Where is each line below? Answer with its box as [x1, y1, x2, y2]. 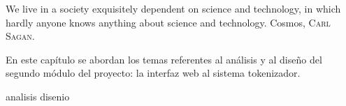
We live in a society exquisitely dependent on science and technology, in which [6, 1, 341, 15]
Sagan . [6, 29, 35, 43]
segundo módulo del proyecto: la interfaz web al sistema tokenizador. [6, 66, 301, 80]
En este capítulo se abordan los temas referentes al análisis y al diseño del [6, 52, 322, 66]
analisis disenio [6, 89, 70, 103]
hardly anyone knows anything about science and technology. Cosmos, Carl [6, 15, 331, 29]
